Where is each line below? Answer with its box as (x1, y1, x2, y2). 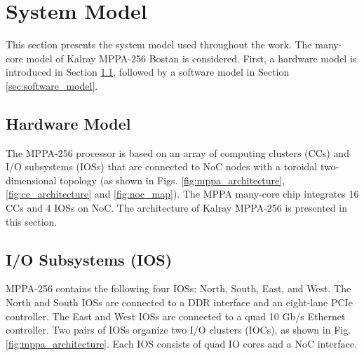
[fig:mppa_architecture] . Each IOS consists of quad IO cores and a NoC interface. (6, 336, 357, 350)
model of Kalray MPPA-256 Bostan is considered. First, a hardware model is (26, 50, 357, 65)
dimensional (6, 172, 57, 187)
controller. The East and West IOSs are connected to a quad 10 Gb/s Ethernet (6, 308, 346, 323)
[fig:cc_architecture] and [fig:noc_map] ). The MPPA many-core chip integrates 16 (6, 186, 359, 201)
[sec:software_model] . (6, 78, 98, 93)
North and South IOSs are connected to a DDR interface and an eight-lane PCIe (6, 295, 353, 310)
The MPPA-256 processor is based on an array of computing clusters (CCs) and (6, 145, 349, 160)
